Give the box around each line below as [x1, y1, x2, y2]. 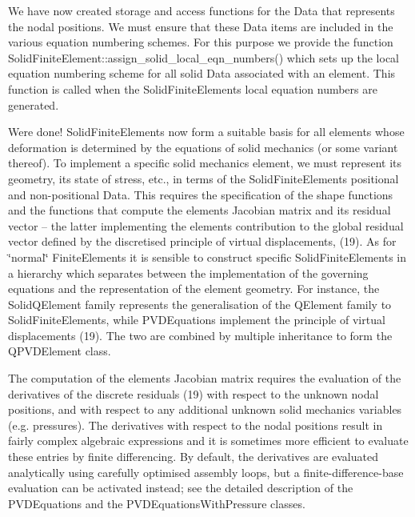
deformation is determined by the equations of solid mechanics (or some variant [8, 138, 398, 155]
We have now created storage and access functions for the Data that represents [8, 2, 395, 18]
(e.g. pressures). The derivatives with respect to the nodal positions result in [8, 416, 383, 433]
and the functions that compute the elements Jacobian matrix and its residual [8, 202, 391, 218]
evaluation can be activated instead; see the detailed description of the [8, 479, 353, 496]
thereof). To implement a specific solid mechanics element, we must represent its [8, 154, 402, 171]
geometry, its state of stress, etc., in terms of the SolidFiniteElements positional [8, 170, 399, 186]
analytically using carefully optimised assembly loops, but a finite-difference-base [8, 463, 404, 480]
